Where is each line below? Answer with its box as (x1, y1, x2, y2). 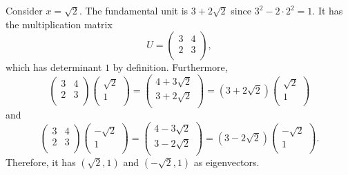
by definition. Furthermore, (113, 60, 228, 74)
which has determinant (6, 60, 102, 74)
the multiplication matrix (6, 17, 113, 31)
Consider (6, 3, 43, 17)
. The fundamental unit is (79, 3, 188, 17)
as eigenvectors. (193, 154, 260, 169)
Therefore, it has (6, 154, 76, 169)
